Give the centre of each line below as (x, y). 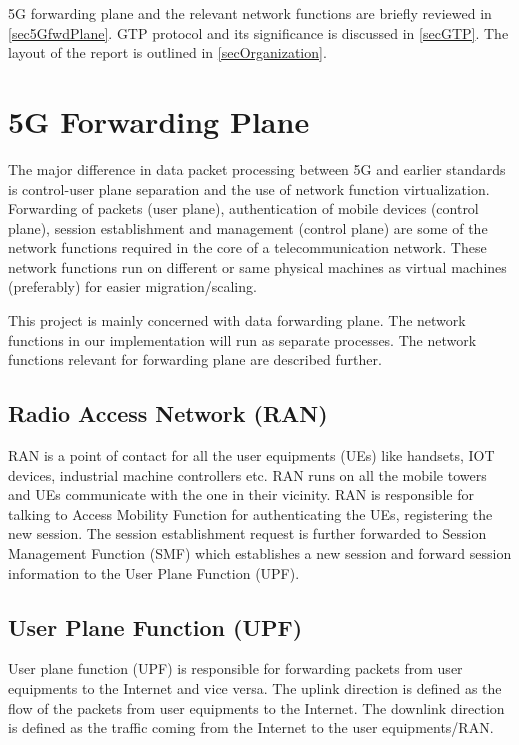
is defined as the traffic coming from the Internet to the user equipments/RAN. (251, 727)
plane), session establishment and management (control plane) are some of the (248, 227)
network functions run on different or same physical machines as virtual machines (257, 266)
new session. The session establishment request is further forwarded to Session (247, 533)
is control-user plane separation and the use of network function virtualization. (249, 188)
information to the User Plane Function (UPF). (154, 572)
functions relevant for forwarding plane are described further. (195, 359)
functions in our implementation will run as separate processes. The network (242, 339)
